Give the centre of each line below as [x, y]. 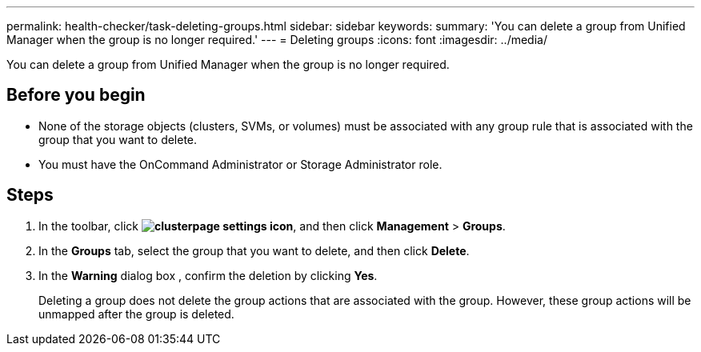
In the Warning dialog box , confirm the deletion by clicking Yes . [208, 275]
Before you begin [76, 95]
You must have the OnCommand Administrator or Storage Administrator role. [240, 164]
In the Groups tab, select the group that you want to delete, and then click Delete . [254, 250]
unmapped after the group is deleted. [136, 314]
